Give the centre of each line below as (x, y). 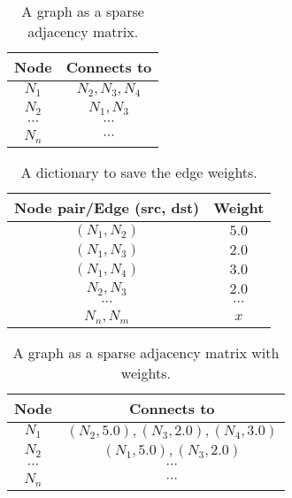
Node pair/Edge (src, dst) (107, 207)
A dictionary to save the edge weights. (139, 172)
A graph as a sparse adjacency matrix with (146, 352)
